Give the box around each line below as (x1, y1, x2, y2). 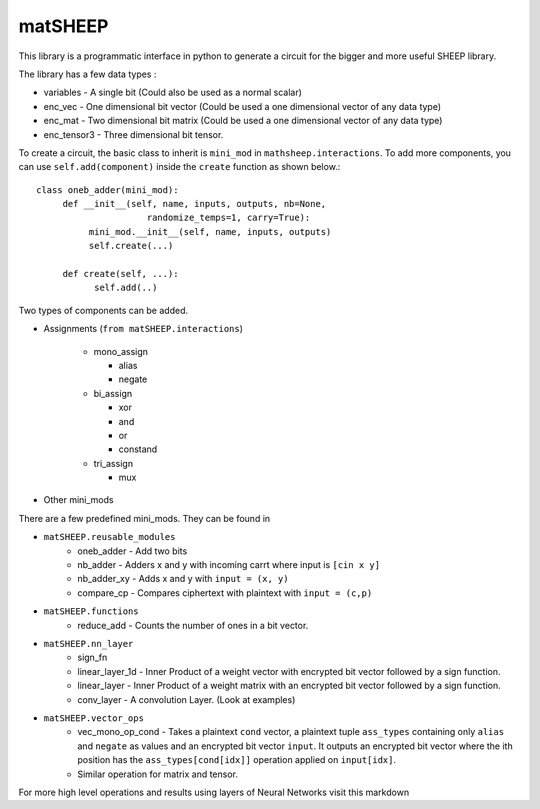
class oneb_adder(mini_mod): (36, 184, 179, 195)
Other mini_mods (43, 494, 114, 506)
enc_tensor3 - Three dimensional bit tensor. (43, 128, 224, 140)
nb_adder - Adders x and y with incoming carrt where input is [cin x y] (77, 559, 380, 571)
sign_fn (77, 651, 108, 664)
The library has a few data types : (18, 68, 157, 80)
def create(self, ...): (62, 268, 179, 280)
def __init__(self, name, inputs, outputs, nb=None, (62, 198, 327, 210)
